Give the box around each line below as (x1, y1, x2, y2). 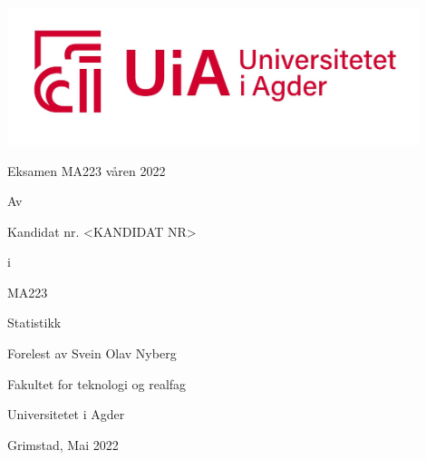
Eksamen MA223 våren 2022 (7, 161, 166, 180)
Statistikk (7, 313, 62, 332)
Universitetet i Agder (7, 405, 125, 424)
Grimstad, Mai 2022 (7, 435, 119, 454)
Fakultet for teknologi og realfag (7, 374, 187, 393)
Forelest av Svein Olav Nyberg (7, 344, 177, 363)
